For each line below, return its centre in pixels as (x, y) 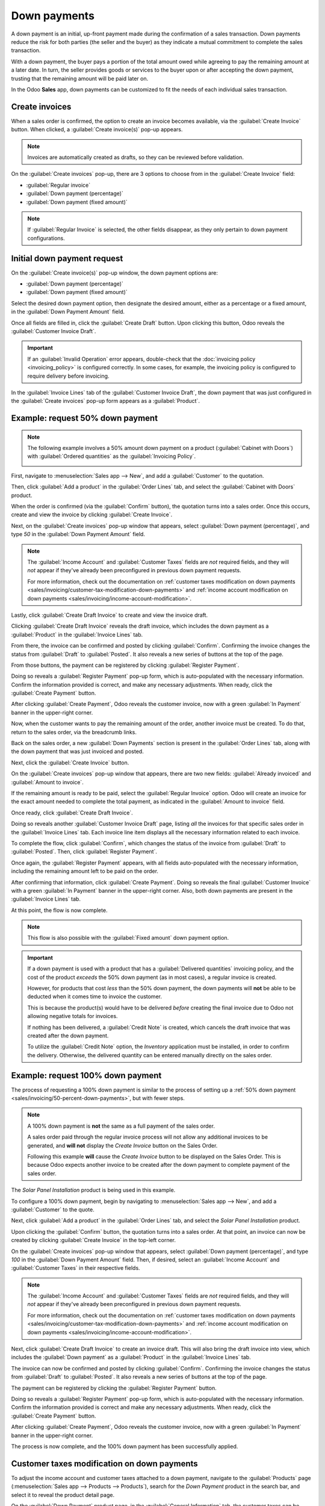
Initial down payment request (67, 258)
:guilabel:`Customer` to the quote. (53, 1209)
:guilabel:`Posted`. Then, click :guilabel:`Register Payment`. (84, 852)
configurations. (46, 238)
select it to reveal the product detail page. (63, 1495)
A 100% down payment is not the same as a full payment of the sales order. (121, 1126)
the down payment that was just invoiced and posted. (77, 751)
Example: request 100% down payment (86, 1075)
